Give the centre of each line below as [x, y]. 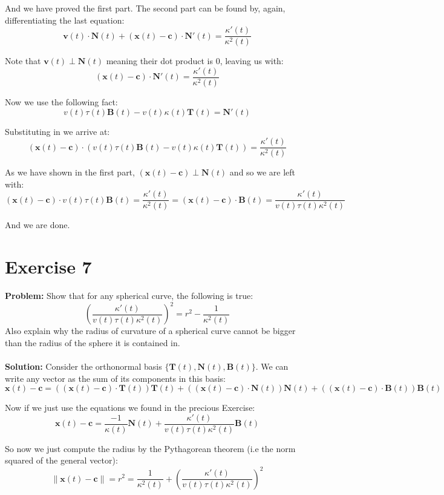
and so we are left [263, 172]
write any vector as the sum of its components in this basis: [115, 378]
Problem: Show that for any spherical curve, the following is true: [129, 296]
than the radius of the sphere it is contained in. [93, 342]
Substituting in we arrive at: [57, 131]
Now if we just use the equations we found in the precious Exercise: [130, 408]
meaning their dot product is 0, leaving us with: [195, 61]
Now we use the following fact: [61, 101]
